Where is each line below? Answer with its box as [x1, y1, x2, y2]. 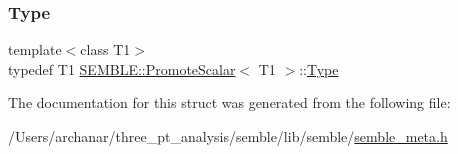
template [8, 39, 62, 60]
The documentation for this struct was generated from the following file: [8, 92, 451, 113]
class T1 [80, 39, 131, 60]
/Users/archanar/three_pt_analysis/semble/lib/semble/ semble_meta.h [8, 126, 448, 146]
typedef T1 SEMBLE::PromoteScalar [8, 58, 236, 79]
